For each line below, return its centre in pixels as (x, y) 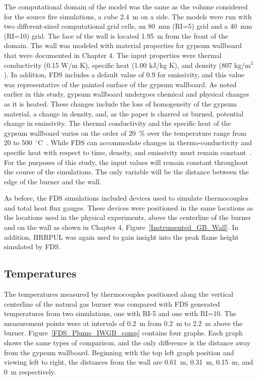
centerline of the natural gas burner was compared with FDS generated (112, 303)
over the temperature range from (197, 133)
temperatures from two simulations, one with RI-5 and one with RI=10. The (120, 313)
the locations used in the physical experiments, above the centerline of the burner (128, 217)
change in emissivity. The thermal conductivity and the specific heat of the (118, 123)
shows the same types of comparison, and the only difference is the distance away (127, 343)
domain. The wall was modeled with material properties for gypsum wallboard (123, 45)
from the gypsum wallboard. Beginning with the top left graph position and (119, 352)
